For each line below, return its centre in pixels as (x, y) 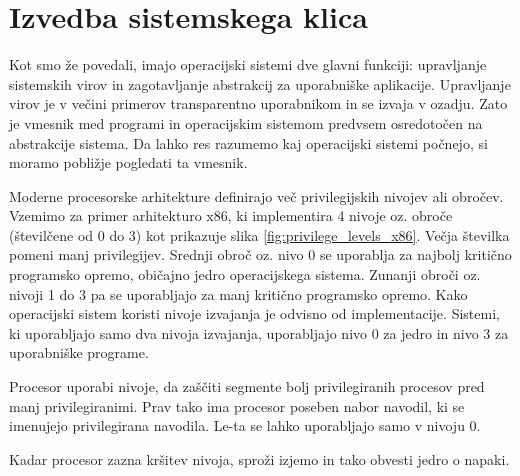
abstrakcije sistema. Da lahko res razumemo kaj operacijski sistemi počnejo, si (248, 142)
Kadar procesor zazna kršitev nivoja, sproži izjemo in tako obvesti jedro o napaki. (259, 458)
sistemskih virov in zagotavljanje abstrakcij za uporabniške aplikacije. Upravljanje (260, 83)
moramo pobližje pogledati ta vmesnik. (128, 162)
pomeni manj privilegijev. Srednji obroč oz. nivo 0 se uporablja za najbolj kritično (260, 254)
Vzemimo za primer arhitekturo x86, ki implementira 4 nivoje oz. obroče (231, 215)
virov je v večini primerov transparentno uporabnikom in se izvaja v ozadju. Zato (258, 103)
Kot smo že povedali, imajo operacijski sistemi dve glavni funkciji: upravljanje (248, 64)
